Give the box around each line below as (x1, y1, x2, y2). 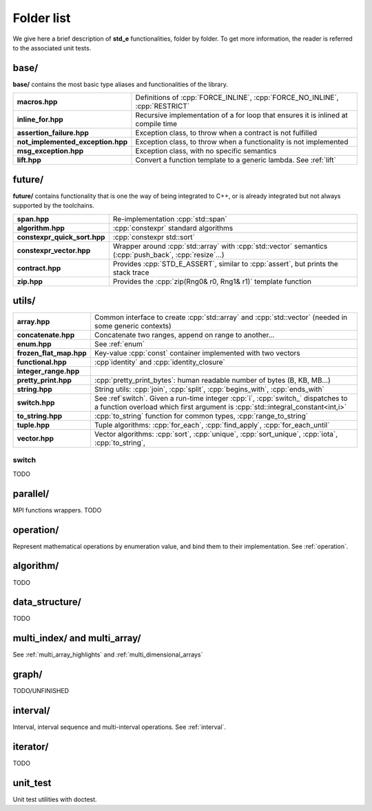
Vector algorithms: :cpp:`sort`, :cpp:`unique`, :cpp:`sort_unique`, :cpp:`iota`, (94, 430, 338, 439)
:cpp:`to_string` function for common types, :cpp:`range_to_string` (94, 411, 309, 421)
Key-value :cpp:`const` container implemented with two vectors (94, 348, 301, 358)
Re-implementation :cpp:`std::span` (112, 214, 227, 223)
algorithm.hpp (17, 223, 65, 232)
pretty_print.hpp (17, 376, 72, 386)
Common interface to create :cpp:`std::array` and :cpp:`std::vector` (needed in (94, 312, 348, 322)
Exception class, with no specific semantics (135, 146, 277, 156)
